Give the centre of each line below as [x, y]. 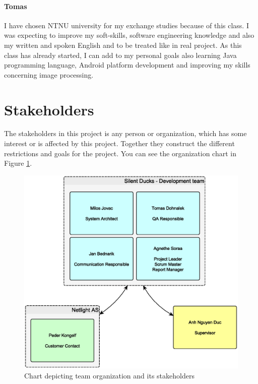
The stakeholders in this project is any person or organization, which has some [125, 133]
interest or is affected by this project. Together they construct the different [119, 143]
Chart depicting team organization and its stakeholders [109, 375]
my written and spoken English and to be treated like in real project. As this [123, 45]
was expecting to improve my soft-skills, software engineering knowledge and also [129, 35]
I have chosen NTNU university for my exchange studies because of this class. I [126, 25]
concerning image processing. [49, 74]
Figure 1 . [18, 163]
